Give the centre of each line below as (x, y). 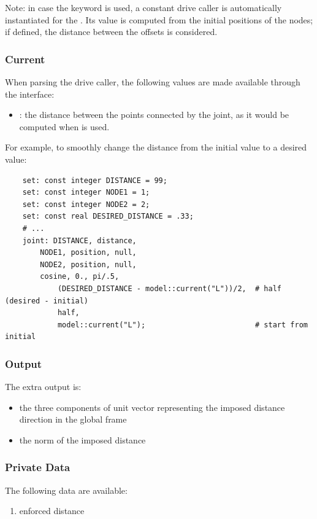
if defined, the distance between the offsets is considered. (111, 32)
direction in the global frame (73, 419)
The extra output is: (43, 387)
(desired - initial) (47, 301)
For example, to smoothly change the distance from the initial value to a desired (156, 147)
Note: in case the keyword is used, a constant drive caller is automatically (143, 7)
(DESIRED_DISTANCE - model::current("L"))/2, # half (170, 288)
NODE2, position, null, (88, 264)
